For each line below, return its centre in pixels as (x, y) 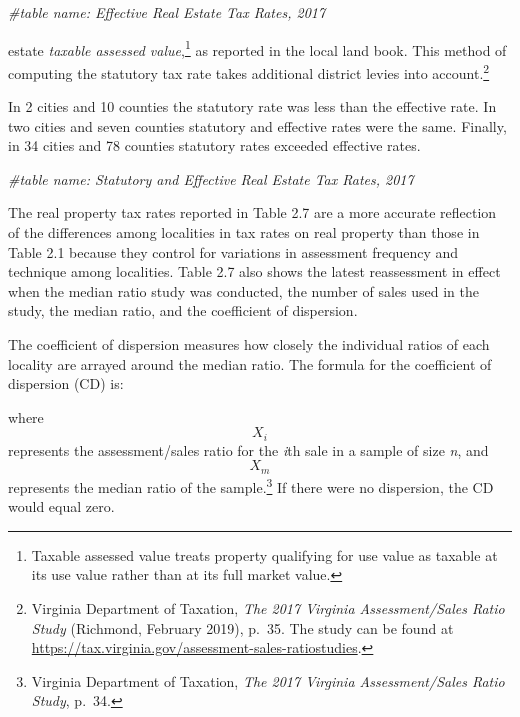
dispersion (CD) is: (66, 383)
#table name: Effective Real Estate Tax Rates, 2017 (167, 12)
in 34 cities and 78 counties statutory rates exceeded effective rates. (214, 145)
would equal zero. (61, 506)
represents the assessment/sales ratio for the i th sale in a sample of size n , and (248, 449)
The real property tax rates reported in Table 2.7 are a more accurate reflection (252, 212)
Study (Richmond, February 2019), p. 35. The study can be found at (242, 627)
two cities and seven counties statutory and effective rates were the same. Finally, (257, 125)
